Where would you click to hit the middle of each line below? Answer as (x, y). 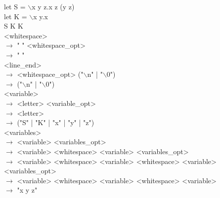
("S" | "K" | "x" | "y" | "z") (56, 122)
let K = (16, 16)
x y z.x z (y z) (53, 6)
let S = (15, 6)
